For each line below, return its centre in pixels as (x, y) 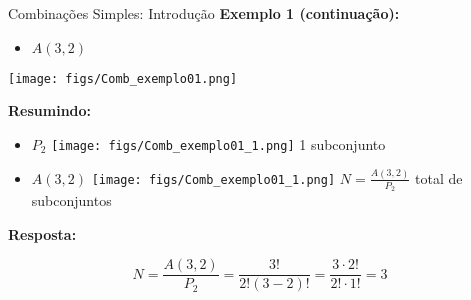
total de (439, 177)
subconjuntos (71, 200)
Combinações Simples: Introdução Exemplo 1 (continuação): (204, 13)
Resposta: (42, 233)
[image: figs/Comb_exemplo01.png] (123, 78)
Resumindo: (50, 110)
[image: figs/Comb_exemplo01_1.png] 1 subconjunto (218, 143)
